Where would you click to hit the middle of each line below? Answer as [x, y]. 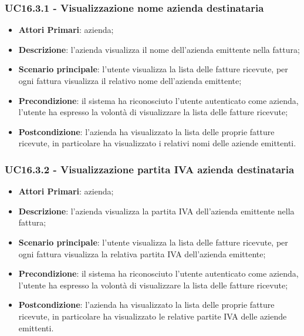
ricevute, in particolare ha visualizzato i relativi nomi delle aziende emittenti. [157, 143]
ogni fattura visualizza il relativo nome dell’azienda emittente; [130, 80]
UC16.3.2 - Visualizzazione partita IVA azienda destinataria [150, 169]
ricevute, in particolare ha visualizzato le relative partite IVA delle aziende [153, 316]
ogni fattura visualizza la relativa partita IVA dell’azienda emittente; [142, 253]
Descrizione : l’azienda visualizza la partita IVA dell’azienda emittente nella [156, 211]
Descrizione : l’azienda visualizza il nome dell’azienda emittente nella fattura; [159, 49]
